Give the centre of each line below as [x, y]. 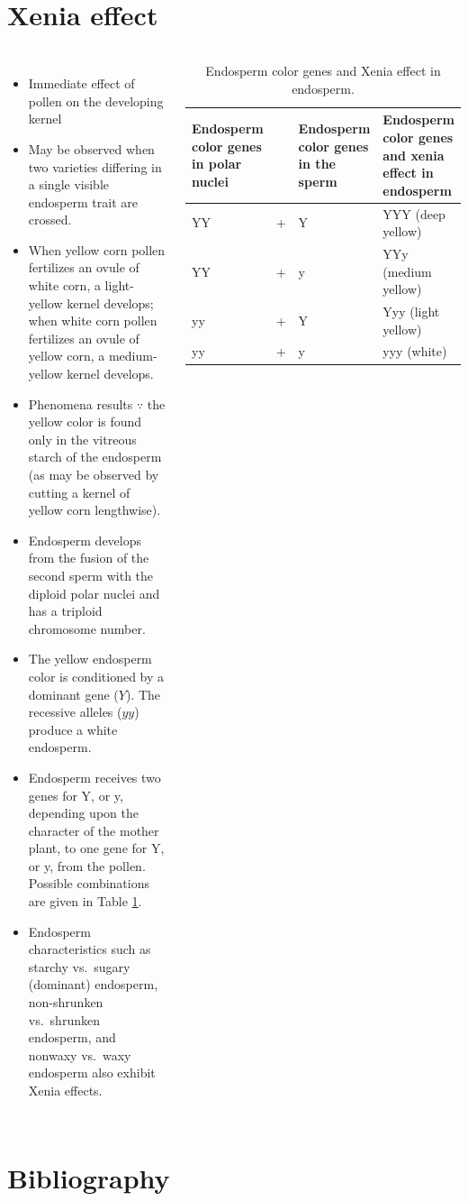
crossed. [50, 220]
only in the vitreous [82, 439]
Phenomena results [81, 403]
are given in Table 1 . [85, 901]
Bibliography [89, 1177]
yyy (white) [415, 351]
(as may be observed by [94, 474]
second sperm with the [91, 575]
